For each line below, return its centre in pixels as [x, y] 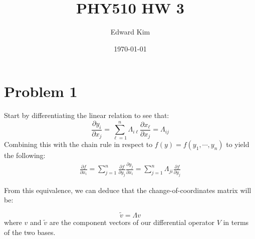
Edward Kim [130, 32]
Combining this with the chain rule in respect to [78, 144]
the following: [25, 155]
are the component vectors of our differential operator [132, 222]
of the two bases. [30, 232]
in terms [236, 222]
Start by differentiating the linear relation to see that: [87, 115]
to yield [238, 144]
